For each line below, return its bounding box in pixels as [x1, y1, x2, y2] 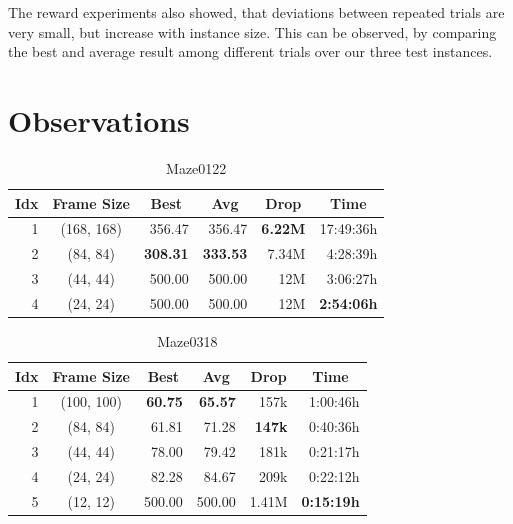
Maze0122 [166, 157, 227, 178]
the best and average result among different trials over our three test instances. [8, 41, 493, 62]
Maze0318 [157, 330, 218, 351]
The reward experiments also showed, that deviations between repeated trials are [8, 2, 505, 22]
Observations [8, 99, 190, 140]
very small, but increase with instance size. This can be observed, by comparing [8, 21, 497, 42]
